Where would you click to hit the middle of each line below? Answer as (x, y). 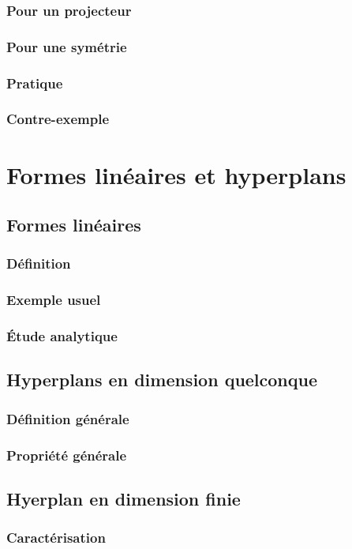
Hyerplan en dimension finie (124, 498)
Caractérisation (56, 538)
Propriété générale (67, 455)
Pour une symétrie (67, 46)
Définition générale (68, 418)
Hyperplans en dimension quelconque (162, 380)
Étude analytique (62, 336)
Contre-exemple (58, 119)
